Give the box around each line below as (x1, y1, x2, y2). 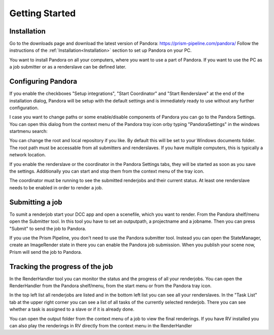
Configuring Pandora (9, 77, 77, 86)
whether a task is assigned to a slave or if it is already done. (9, 306, 134, 312)
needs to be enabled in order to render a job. (9, 184, 104, 190)
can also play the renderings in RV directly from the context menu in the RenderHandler (9, 322, 192, 328)
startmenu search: (9, 128, 48, 135)
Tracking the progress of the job (9, 262, 113, 271)
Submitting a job (9, 198, 63, 207)
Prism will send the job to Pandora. (9, 249, 82, 255)
